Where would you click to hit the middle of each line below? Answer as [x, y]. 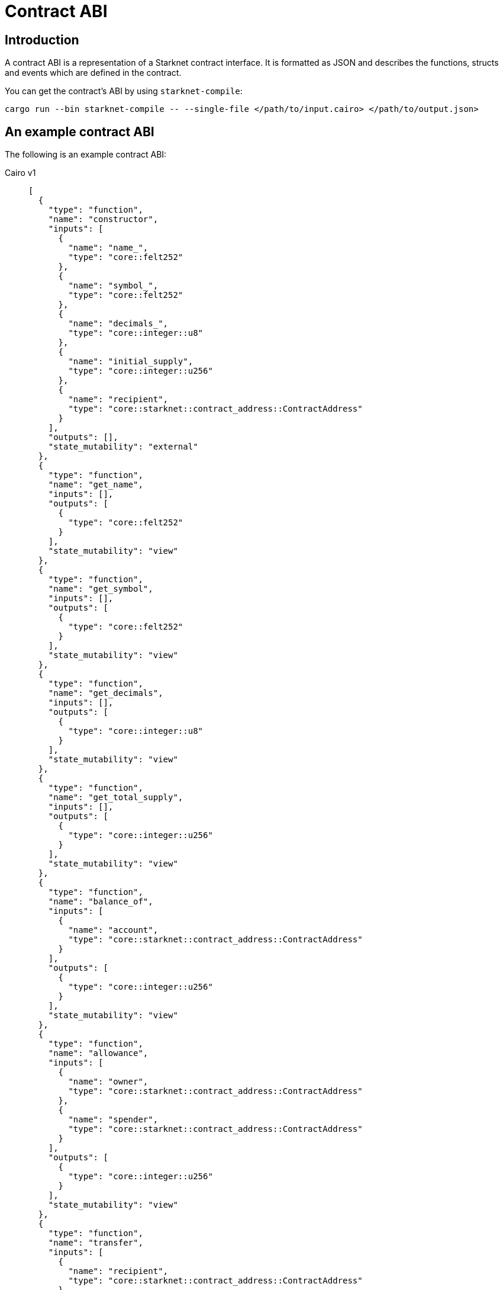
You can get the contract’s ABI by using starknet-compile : [124, 91]
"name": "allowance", [98, 1053]
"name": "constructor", [103, 219]
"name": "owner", [108, 1082]
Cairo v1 [20, 173]
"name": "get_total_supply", [116, 798]
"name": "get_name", [96, 485]
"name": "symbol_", [113, 286]
